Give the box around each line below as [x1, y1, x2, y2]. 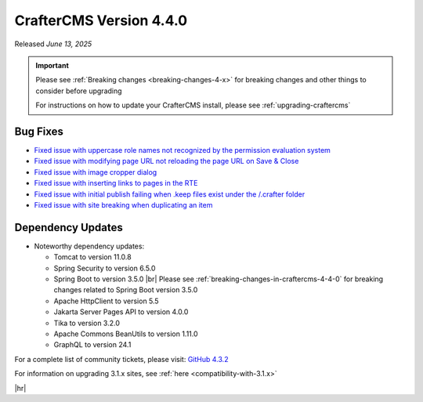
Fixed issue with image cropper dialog [34, 167, 157, 176]
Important [35, 60, 70, 70]
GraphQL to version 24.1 [53, 340, 132, 349]
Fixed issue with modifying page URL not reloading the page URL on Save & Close [34, 157, 299, 166]
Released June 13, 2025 [14, 39, 92, 49]
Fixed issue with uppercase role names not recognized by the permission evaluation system [34, 146, 331, 155]
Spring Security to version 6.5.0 [53, 263, 156, 273]
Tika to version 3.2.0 [53, 318, 121, 328]
